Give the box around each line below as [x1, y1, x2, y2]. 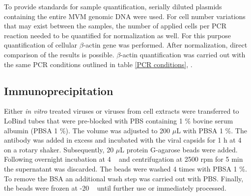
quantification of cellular [4, 40, 78, 50]
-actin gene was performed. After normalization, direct [83, 40, 248, 50]
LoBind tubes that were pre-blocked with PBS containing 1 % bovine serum [4, 115, 233, 125]
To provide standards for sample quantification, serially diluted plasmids [4, 1, 222, 11]
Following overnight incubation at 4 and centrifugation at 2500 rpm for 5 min [4, 154, 243, 164]
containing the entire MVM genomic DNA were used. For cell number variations [4, 11, 246, 21]
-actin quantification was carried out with [120, 49, 246, 59]
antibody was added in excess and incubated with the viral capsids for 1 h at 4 [4, 135, 242, 145]
